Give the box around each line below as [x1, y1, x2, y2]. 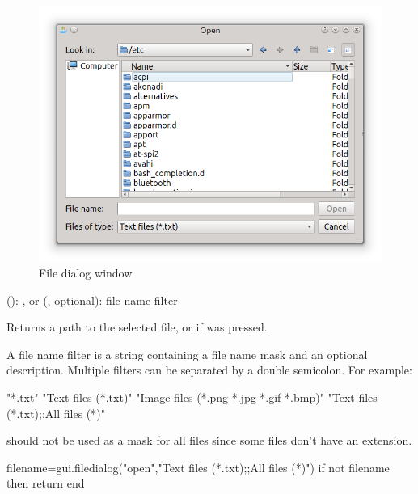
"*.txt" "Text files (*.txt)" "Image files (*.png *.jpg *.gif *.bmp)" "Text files [6, 389, 378, 405]
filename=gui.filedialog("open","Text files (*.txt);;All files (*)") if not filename [6, 458, 390, 475]
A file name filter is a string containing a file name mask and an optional [6, 345, 368, 362]
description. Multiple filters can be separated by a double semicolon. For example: [6, 361, 412, 378]
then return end [6, 475, 85, 492]
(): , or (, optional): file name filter [6, 291, 178, 308]
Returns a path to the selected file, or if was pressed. [6, 319, 268, 336]
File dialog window [39, 264, 133, 281]
